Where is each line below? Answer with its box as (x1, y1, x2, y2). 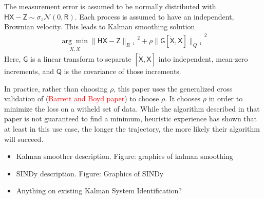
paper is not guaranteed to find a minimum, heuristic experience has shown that (4, 113, 257, 124)
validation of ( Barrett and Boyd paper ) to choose (4, 93, 159, 104)
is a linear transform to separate (30, 53, 131, 64)
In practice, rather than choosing (4, 83, 108, 94)
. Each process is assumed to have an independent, (74, 11, 234, 22)
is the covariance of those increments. (64, 66, 181, 77)
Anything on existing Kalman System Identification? (16, 185, 182, 196)
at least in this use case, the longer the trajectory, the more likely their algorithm (4, 123, 260, 134)
